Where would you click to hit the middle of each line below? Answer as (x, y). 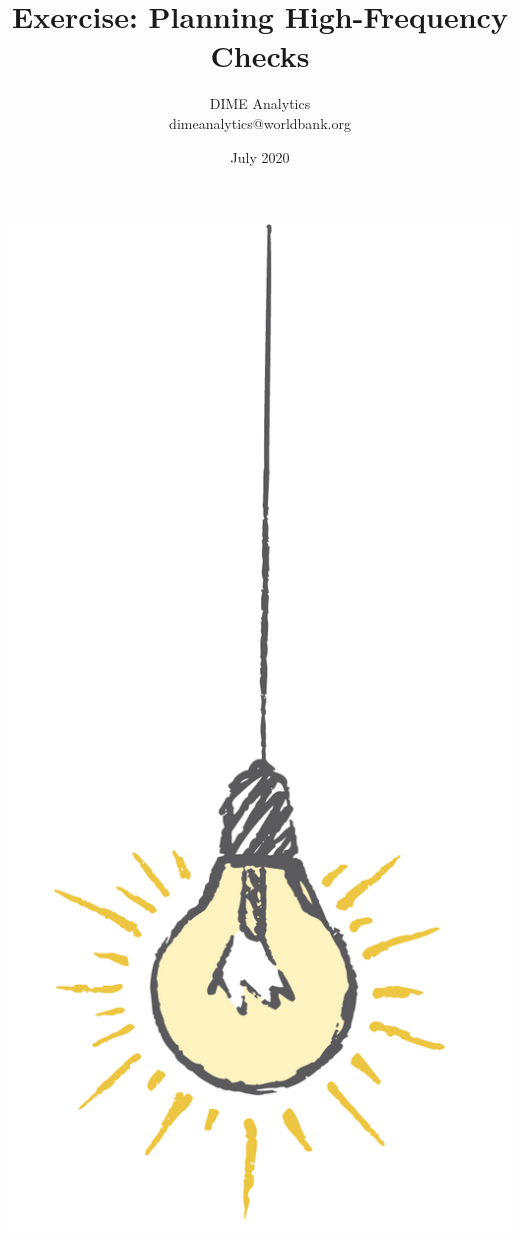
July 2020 (260, 156)
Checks (260, 55)
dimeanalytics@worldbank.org (260, 122)
